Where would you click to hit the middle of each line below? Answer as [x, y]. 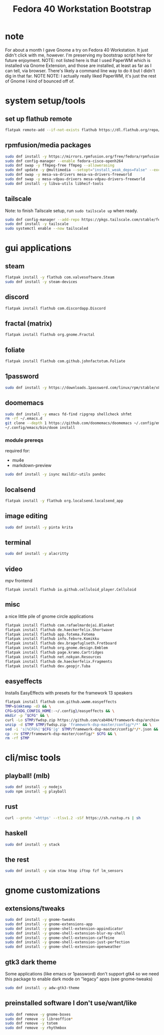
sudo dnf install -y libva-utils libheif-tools [54, 183]
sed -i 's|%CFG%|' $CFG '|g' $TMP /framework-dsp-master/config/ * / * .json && [82, 729]
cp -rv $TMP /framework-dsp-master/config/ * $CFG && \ [61, 734]
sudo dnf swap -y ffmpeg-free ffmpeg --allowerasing [60, 165]
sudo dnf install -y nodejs [34, 787]
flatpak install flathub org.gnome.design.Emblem [57, 648]
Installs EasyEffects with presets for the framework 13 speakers [69, 693]
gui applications [38, 248]
